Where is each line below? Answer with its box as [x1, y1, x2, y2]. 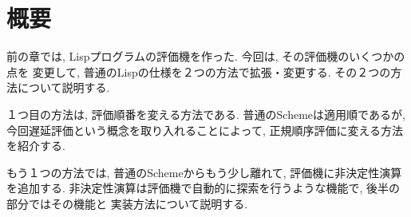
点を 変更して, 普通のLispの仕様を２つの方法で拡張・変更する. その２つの [6, 63, 391, 80]
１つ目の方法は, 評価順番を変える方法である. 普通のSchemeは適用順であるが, [6, 105, 405, 122]
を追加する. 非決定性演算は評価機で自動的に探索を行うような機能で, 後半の [6, 180, 401, 196]
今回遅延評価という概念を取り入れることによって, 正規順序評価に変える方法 [6, 121, 404, 138]
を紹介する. [6, 137, 65, 154]
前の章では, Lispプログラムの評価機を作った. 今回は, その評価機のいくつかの [6, 48, 405, 65]
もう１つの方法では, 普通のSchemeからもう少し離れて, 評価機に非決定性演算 [6, 164, 402, 180]
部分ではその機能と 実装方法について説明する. [6, 195, 248, 211]
